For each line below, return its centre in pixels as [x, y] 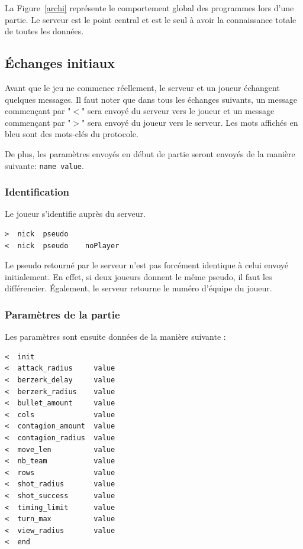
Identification [37, 192]
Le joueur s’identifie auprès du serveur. [75, 214]
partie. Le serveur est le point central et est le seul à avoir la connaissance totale [151, 19]
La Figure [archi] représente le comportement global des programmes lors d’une [149, 8]
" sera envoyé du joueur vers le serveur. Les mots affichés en [190, 122]
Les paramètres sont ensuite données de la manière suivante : [115, 337]
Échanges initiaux [60, 63]
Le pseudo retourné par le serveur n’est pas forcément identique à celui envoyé [147, 265]
